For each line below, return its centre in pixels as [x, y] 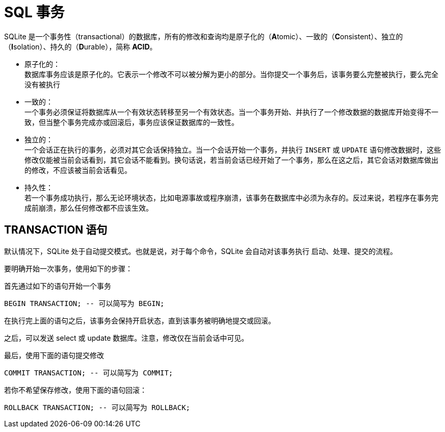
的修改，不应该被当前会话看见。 [78, 170]
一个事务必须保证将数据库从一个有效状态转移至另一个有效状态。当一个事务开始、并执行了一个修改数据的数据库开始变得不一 [231, 112]
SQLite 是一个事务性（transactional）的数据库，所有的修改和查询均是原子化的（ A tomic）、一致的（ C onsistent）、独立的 [204, 36]
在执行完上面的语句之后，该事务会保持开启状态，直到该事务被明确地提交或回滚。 [140, 320]
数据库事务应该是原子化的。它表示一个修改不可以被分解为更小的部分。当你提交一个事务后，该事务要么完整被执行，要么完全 [231, 74]
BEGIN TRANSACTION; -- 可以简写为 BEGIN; [84, 303]
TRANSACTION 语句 [56, 230]
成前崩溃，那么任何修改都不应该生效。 [89, 208]
